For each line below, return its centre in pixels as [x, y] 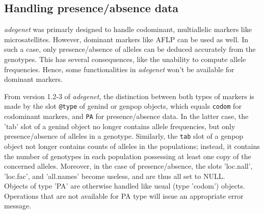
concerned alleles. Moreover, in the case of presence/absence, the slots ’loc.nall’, [128, 166]
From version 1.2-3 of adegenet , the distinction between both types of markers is [129, 96]
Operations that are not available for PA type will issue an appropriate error [124, 195]
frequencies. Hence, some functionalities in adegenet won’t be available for [119, 69]
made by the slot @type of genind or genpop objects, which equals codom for [123, 106]
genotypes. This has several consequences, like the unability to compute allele [125, 59]
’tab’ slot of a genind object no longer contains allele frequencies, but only [120, 126]
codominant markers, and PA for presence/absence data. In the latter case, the [126, 116]
